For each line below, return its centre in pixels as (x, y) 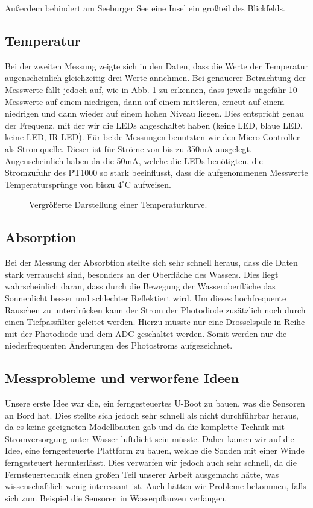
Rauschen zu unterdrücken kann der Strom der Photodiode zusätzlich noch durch (155, 310)
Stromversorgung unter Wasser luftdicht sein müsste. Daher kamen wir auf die (150, 438)
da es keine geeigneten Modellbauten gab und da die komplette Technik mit (145, 427)
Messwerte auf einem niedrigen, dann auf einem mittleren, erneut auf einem (145, 101)
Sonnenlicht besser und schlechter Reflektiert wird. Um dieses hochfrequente (146, 297)
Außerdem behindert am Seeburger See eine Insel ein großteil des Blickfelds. (145, 8)
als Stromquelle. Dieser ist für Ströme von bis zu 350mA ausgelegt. (128, 148)
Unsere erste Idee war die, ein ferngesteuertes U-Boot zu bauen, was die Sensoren (155, 403)
